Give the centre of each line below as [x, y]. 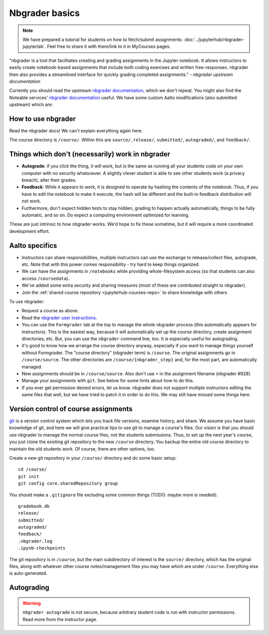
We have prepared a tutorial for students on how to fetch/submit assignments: [103, 39]
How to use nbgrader [43, 119]
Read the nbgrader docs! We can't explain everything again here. [76, 130]
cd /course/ [33, 469]
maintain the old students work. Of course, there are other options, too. [82, 449]
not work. [31, 201]
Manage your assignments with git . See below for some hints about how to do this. [108, 381]
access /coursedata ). [46, 278]
